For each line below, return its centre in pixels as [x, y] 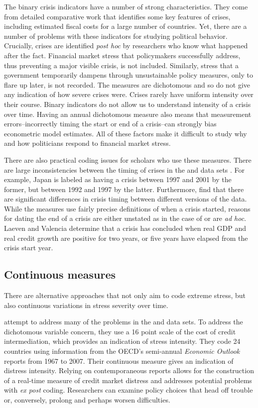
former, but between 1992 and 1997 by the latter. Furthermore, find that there [124, 189]
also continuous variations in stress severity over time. [86, 305]
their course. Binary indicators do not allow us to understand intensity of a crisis [128, 104]
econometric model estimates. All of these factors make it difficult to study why [126, 133]
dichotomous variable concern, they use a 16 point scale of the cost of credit [120, 331]
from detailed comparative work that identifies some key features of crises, [117, 16]
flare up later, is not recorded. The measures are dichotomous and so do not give [127, 84]
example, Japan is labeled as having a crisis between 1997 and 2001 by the [118, 179]
